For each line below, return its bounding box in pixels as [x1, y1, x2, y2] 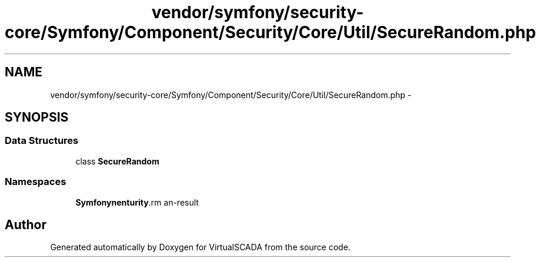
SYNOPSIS [5, 110, 69, 125]
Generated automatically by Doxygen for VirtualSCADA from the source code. [50, 242, 351, 253]
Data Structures [5, 135, 79, 147]
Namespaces [5, 176, 66, 188]
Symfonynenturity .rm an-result [75, 197, 199, 207]
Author [5, 217, 46, 232]
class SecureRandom [75, 156, 159, 166]
